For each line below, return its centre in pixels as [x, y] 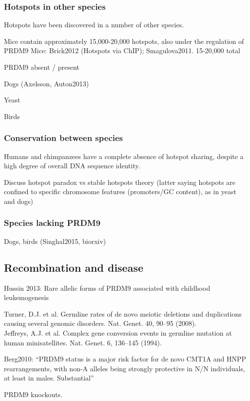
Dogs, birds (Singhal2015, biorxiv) [55, 241]
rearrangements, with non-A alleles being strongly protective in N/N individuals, [125, 368]
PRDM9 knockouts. [33, 394]
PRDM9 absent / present [42, 67]
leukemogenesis [26, 297]
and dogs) [19, 201]
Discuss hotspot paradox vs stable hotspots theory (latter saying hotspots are [120, 182]
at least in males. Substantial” [49, 378]
